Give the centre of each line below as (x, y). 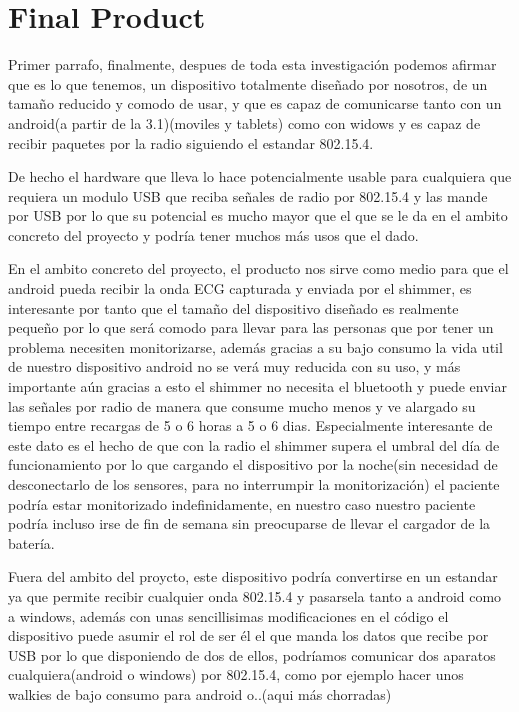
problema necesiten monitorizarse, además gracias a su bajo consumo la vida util (255, 346)
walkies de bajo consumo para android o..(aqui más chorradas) (200, 693)
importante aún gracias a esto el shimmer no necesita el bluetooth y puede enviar (257, 386)
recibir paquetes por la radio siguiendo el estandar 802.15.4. (191, 142)
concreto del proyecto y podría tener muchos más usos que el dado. (213, 234)
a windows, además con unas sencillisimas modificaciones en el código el (228, 615)
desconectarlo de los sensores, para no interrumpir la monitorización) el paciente (254, 484)
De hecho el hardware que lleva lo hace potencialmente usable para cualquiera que (260, 176)
